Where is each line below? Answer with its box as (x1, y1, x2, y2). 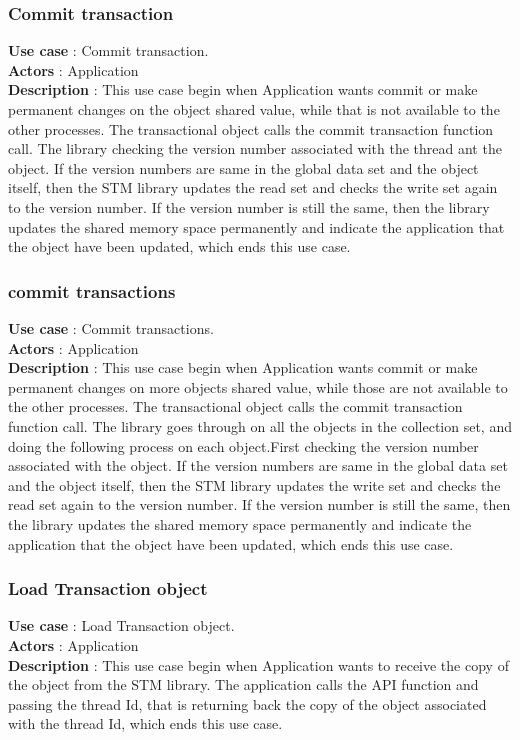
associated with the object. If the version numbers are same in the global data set (8, 455, 508, 476)
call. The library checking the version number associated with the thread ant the (8, 138, 502, 159)
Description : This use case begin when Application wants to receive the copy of (8, 654, 509, 675)
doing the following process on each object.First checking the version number (8, 435, 479, 456)
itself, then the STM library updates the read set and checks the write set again (8, 177, 498, 198)
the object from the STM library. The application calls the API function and (8, 674, 479, 695)
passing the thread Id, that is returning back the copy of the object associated (8, 693, 487, 714)
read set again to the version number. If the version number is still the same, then (8, 494, 511, 515)
